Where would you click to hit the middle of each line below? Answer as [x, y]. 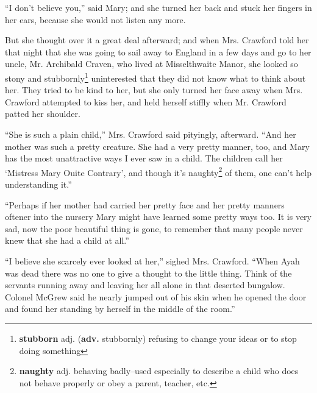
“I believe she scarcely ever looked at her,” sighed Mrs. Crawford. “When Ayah [152, 261]
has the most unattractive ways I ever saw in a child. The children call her [144, 158]
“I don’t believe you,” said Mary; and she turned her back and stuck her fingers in [158, 7]
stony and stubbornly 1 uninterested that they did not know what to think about [155, 77]
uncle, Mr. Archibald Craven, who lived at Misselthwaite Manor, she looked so [151, 64]
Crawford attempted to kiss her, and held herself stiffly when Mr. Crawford [146, 101]
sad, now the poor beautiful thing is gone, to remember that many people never [154, 228]
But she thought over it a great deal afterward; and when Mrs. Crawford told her [157, 40]
